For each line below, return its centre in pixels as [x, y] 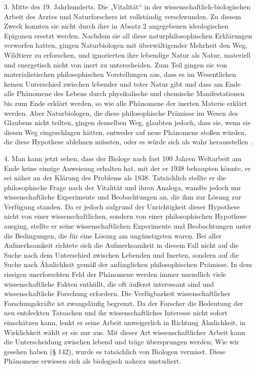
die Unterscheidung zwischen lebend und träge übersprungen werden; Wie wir [122, 342]
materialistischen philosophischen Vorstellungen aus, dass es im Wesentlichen [120, 74]
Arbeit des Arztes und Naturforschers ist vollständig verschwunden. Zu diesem [123, 16]
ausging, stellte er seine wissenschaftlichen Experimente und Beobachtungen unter [128, 226]
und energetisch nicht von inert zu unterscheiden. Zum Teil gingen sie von [116, 64]
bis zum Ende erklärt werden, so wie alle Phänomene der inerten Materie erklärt [126, 103]
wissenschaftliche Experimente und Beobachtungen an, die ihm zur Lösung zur [123, 197]
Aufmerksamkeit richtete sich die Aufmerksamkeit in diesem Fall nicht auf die [121, 245]
